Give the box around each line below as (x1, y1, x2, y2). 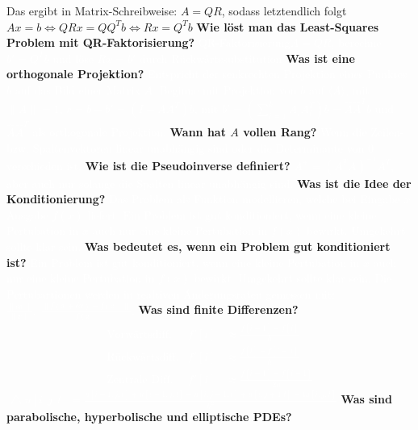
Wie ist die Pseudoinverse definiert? (85, 157, 291, 173)
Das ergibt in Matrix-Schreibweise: (6, 2, 178, 19)
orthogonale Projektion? (6, 65, 144, 82)
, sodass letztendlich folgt (221, 2, 347, 19)
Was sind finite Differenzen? (138, 301, 299, 318)
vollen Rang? (243, 123, 317, 140)
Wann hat (169, 123, 226, 140)
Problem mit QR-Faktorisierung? (6, 34, 195, 51)
